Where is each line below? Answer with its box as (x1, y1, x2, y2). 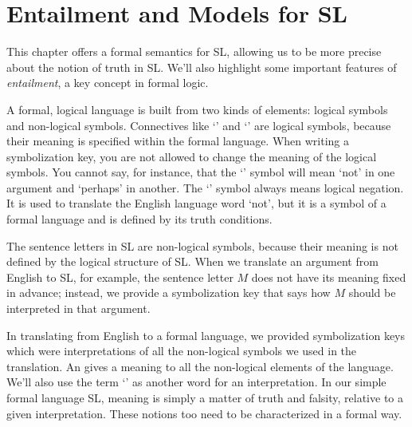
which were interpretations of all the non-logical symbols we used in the (6, 342, 357, 359)
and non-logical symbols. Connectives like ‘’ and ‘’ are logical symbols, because (6, 117, 391, 133)
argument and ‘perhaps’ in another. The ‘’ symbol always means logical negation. (6, 179, 404, 196)
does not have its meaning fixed (251, 268, 406, 285)
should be (348, 284, 396, 301)
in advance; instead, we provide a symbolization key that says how (6, 284, 331, 301)
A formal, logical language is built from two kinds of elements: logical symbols (6, 101, 388, 117)
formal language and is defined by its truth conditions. (6, 211, 273, 227)
